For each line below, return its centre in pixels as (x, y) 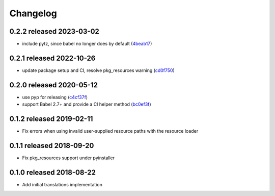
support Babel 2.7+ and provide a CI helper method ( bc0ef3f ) (87, 104)
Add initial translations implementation (62, 184)
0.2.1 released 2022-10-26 (52, 58)
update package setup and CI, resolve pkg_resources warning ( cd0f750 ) (99, 70)
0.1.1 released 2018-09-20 (52, 145)
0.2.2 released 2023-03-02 (54, 31)
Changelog (33, 13)
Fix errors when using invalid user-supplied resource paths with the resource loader (110, 131)
